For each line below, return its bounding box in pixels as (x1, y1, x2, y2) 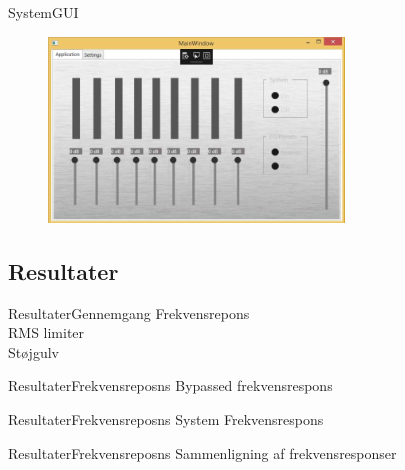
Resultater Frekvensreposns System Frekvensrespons (8, 408, 324, 429)
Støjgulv (8, 341, 59, 362)
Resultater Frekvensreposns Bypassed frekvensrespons (8, 375, 333, 396)
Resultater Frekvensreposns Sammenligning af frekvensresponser (8, 442, 397, 463)
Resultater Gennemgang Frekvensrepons (8, 302, 250, 323)
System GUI (8, 2, 79, 22)
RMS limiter (8, 322, 85, 343)
